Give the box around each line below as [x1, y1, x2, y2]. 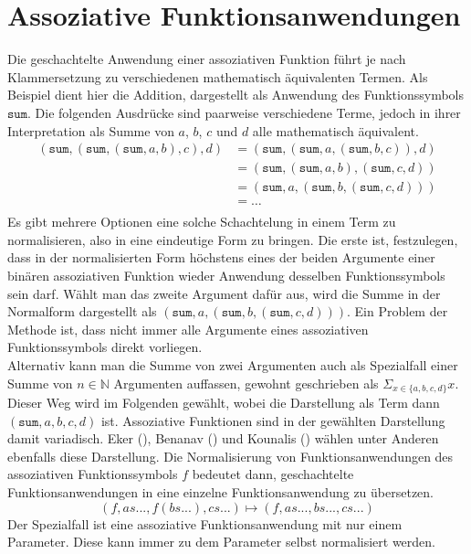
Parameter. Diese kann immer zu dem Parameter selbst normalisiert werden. [7, 532, 435, 551]
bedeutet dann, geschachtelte [192, 464, 354, 484]
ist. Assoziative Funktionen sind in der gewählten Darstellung [100, 410, 445, 430]
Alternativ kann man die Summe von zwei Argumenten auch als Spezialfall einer [7, 356, 458, 374]
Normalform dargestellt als [7, 302, 157, 321]
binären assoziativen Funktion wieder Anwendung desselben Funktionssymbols [7, 266, 445, 285]
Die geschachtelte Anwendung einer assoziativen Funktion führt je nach [7, 49, 406, 69]
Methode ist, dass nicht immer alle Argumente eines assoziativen [7, 319, 369, 338]
